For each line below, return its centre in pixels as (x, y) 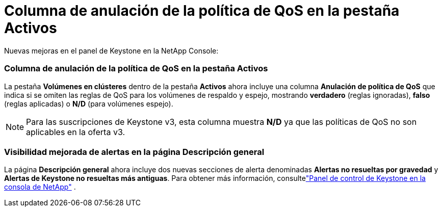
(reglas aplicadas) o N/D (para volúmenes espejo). (89, 103)
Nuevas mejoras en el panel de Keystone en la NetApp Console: (111, 50)
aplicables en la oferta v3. (76, 132)
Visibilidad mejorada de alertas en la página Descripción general (134, 152)
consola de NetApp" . (40, 187)
